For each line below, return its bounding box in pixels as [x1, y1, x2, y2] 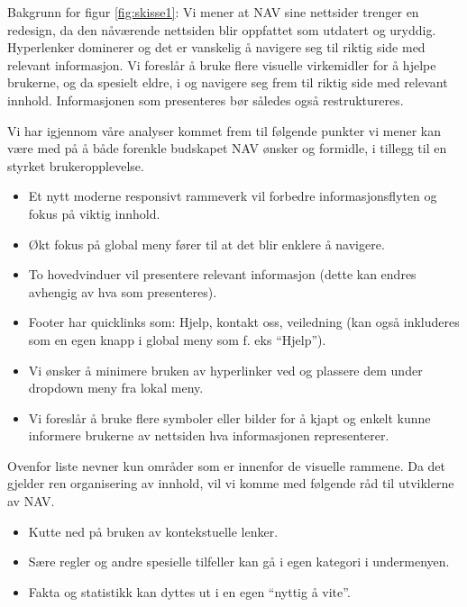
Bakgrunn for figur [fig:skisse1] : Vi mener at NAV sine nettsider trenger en [7, 3, 419, 21]
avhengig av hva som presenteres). [28, 282, 217, 301]
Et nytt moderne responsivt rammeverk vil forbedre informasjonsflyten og [28, 186, 437, 205]
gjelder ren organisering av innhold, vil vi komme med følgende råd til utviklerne [7, 474, 454, 493]
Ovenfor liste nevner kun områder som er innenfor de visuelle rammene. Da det [7, 456, 446, 475]
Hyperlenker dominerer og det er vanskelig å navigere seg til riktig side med [7, 38, 426, 57]
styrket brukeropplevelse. [7, 156, 144, 175]
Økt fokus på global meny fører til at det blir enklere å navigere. [28, 234, 385, 253]
